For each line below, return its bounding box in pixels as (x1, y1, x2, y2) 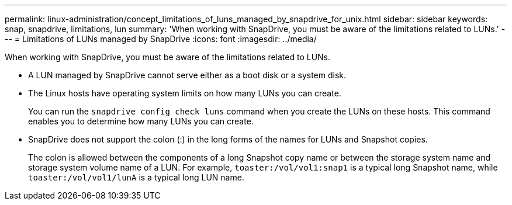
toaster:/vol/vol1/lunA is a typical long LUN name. (28, 172, 244, 182)
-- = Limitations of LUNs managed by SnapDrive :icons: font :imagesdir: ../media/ (5, 34, 317, 44)
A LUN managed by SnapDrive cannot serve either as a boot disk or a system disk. (28, 70, 347, 80)
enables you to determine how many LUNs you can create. (28, 116, 254, 126)
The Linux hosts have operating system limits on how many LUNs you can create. (28, 88, 341, 98)
